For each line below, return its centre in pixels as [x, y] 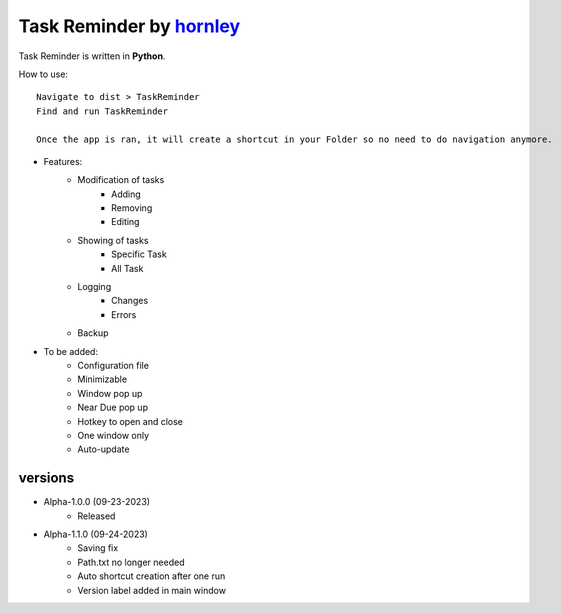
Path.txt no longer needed [131, 562]
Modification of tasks [121, 180]
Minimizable [102, 379]
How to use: [43, 74]
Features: [63, 161]
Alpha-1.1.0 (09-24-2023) [96, 534]
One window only [113, 435]
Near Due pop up [113, 407]
